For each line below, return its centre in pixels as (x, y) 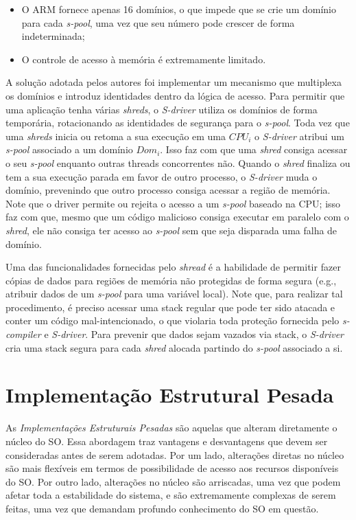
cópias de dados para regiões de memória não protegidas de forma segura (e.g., (171, 280)
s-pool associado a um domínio (69, 149)
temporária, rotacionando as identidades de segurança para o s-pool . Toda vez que (178, 123)
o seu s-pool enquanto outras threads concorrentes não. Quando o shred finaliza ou (178, 162)
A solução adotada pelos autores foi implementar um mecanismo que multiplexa (174, 82)
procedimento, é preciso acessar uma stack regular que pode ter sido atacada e (170, 307)
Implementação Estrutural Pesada (170, 395)
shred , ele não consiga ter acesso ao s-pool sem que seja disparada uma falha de (171, 230)
